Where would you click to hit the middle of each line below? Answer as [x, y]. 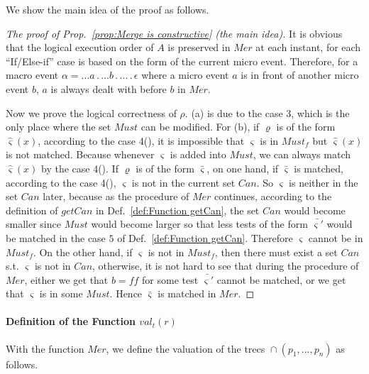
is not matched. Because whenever [80, 154]
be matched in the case [56, 237]
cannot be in [336, 237]
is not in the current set [183, 182]
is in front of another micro [300, 75]
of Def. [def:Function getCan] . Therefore [205, 237]
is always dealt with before [109, 88]
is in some [61, 293]
